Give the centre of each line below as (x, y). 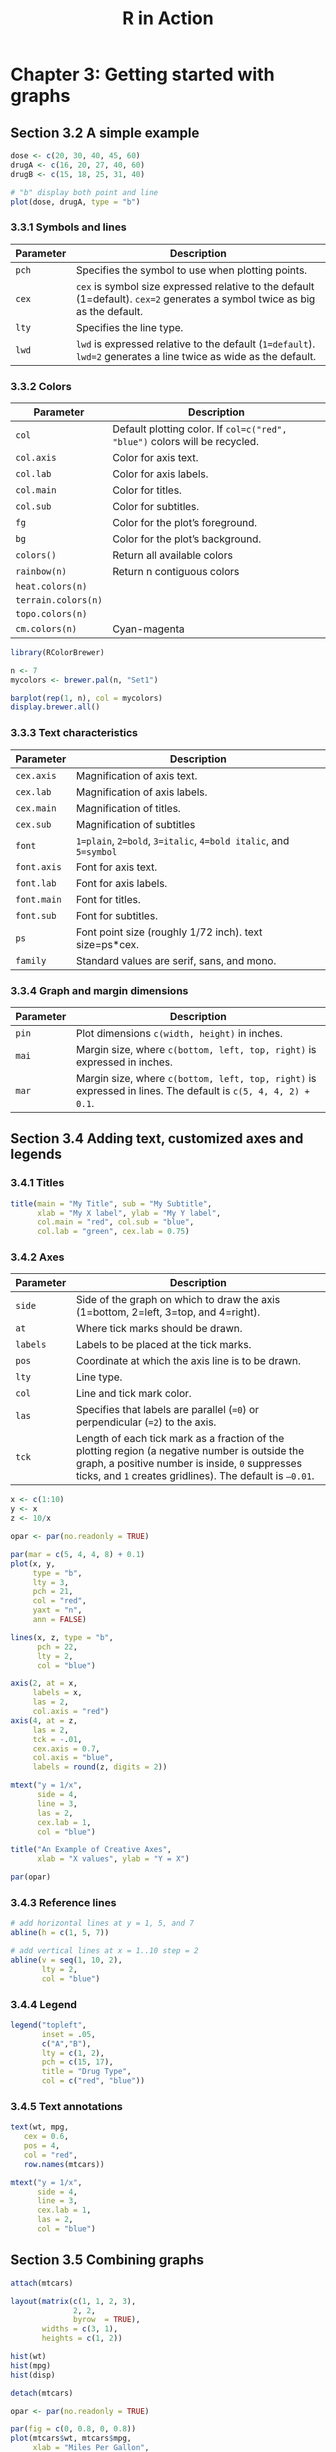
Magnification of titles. (128, 808)
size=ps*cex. (107, 944)
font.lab (36, 883)
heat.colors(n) (51, 586)
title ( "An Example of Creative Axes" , (91, 1850)
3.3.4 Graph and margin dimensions (99, 990)
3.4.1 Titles (37, 1183)
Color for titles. (147, 490)
